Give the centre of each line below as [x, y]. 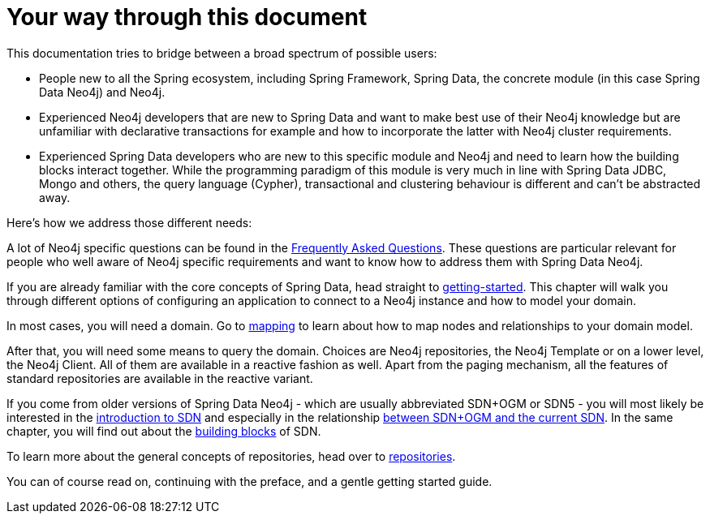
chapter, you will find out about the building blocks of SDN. [164, 431]
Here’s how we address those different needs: [129, 222]
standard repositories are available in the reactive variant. [160, 378]
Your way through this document [187, 17]
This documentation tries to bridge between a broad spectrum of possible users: [222, 53]
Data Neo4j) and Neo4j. [102, 92]
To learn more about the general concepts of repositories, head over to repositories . [231, 456]
